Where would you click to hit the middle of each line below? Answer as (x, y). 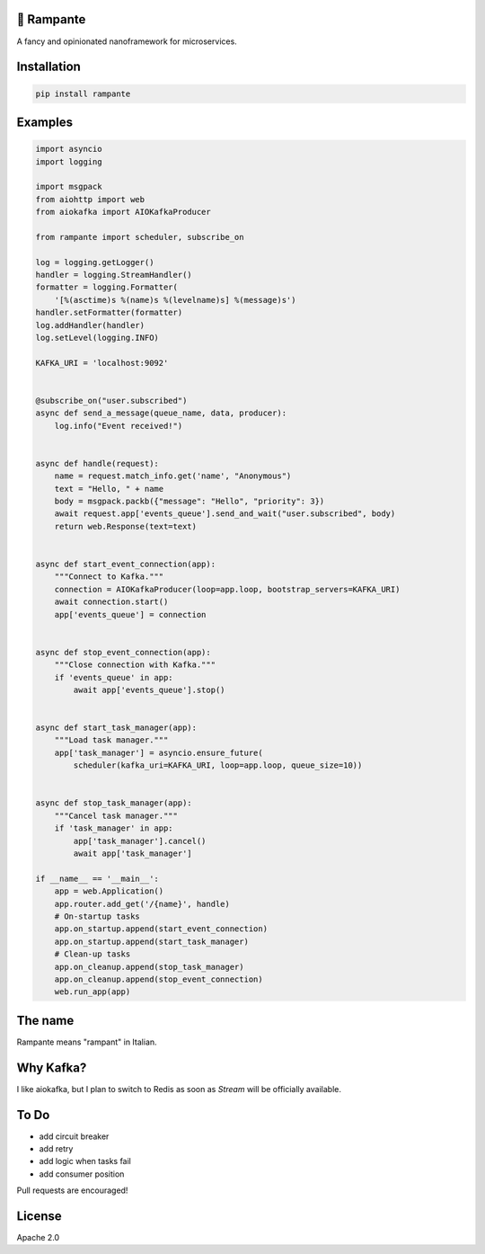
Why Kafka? (52, 1067)
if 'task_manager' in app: (114, 828)
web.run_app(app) (93, 992)
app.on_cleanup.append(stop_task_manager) (149, 967)
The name (45, 1020)
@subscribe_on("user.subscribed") (111, 400)
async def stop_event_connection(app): (123, 652)
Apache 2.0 (38, 1238)
